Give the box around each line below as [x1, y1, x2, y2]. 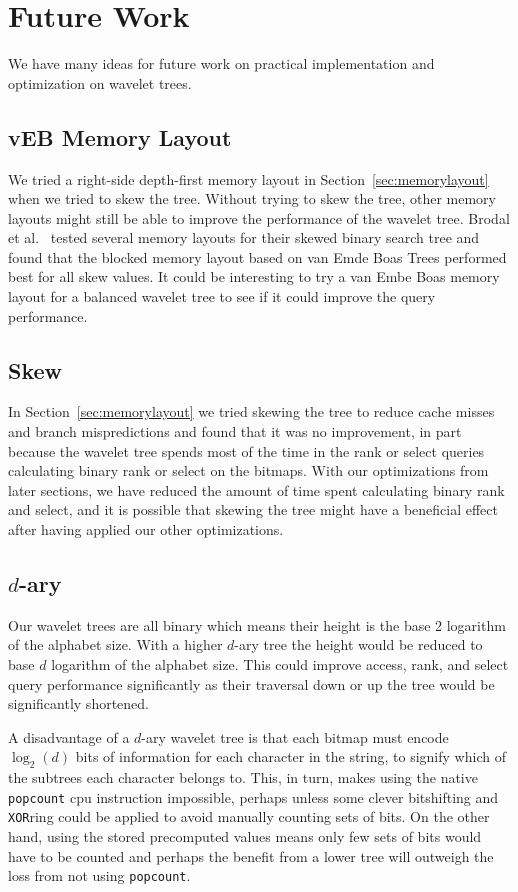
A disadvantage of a [8, 726, 130, 747]
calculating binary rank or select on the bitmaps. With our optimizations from [8, 460, 489, 481]
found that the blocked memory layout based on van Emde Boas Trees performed [8, 246, 507, 267]
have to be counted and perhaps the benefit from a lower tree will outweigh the [8, 845, 494, 866]
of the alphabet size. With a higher [8, 634, 223, 655]
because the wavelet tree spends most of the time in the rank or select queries [8, 440, 485, 461]
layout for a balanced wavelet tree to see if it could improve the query [8, 286, 436, 307]
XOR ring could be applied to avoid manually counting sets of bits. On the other [8, 806, 490, 827]
